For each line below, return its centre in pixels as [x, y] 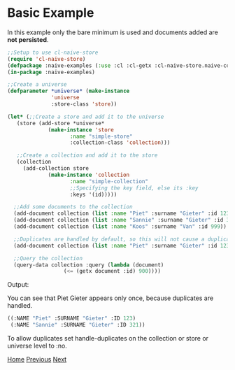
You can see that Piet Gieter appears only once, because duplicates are [111, 298]
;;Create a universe [37, 85]
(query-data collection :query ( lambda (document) [89, 265]
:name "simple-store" [101, 136]
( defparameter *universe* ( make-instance [69, 91]
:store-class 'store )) [84, 104]
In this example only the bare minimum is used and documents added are [113, 32]
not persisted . [28, 39]
